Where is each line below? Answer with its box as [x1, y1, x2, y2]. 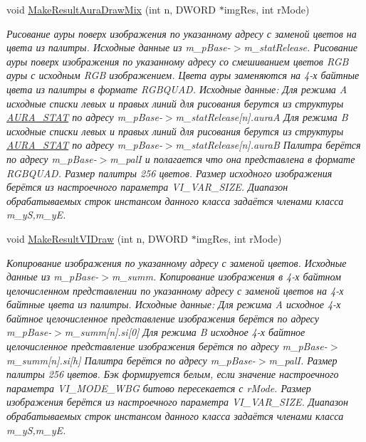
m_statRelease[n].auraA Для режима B [175, 110, 348, 125]
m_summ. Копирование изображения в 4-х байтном [112, 269, 341, 284]
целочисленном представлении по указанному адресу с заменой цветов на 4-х [6, 283, 344, 298]
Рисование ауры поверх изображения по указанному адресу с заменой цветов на [6, 26, 357, 41]
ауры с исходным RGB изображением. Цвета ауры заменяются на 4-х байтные [6, 68, 360, 83]
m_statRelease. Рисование [244, 40, 357, 55]
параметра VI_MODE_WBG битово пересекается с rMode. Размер [6, 380, 311, 395]
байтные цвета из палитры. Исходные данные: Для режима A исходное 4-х [6, 297, 341, 312]
